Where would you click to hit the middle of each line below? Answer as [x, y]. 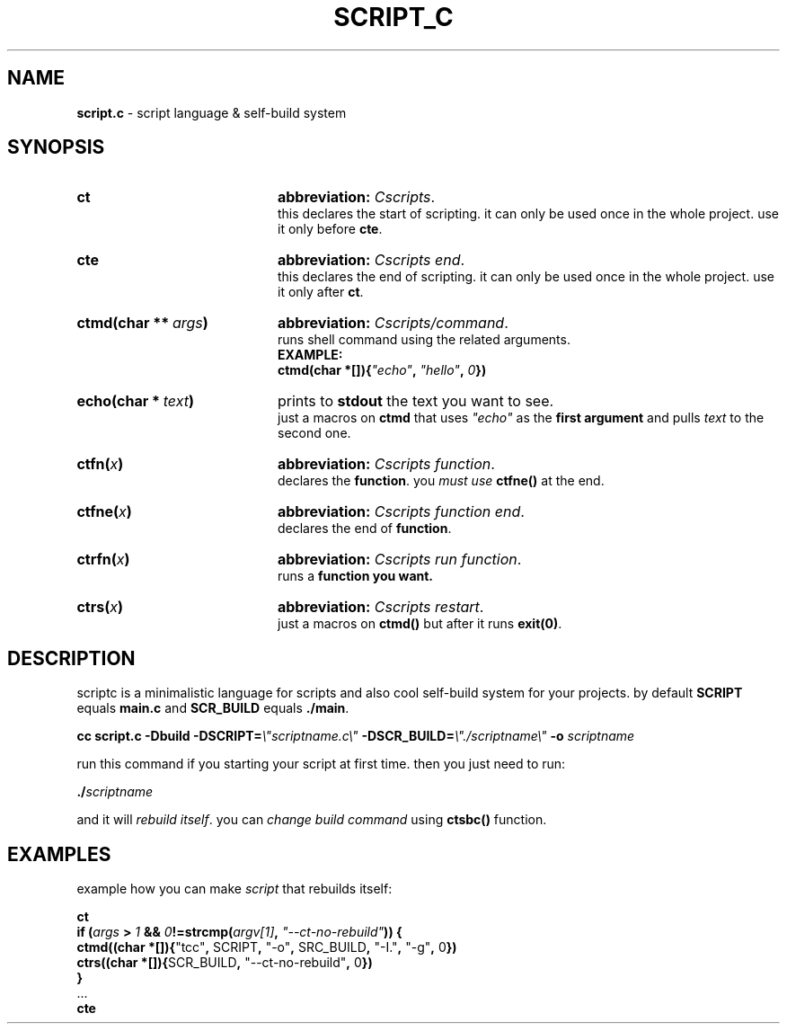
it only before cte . [330, 229]
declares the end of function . [365, 529]
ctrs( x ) [100, 607]
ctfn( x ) [100, 464]
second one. [314, 433]
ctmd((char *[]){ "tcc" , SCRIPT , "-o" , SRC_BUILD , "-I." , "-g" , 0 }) [267, 947]
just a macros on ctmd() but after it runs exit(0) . [420, 624]
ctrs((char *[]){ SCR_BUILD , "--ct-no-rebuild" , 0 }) [225, 963]
